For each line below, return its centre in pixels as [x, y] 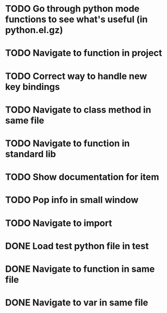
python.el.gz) [34, 30]
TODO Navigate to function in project [84, 53]
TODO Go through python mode [72, 9]
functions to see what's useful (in [76, 19]
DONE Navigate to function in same [80, 269]
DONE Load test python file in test [77, 246]
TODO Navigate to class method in [78, 110]
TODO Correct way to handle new [76, 76]
